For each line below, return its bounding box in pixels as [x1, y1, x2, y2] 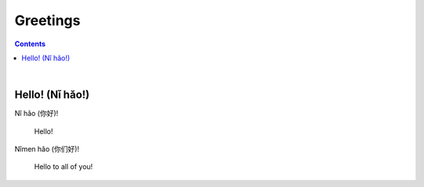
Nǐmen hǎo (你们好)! [14, 145, 80, 154]
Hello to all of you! [34, 162, 93, 171]
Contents [14, 39, 46, 49]
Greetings [14, 12, 81, 29]
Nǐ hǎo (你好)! [14, 109, 59, 118]
